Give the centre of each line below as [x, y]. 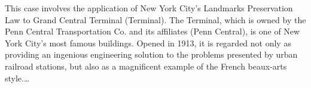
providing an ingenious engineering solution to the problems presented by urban [151, 54]
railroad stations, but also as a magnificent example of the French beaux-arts [146, 66]
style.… [17, 78]
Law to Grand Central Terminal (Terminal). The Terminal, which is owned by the [155, 19]
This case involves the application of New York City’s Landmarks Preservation [149, 8]
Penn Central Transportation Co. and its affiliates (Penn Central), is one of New [153, 31]
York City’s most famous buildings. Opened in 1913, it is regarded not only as [148, 43]
